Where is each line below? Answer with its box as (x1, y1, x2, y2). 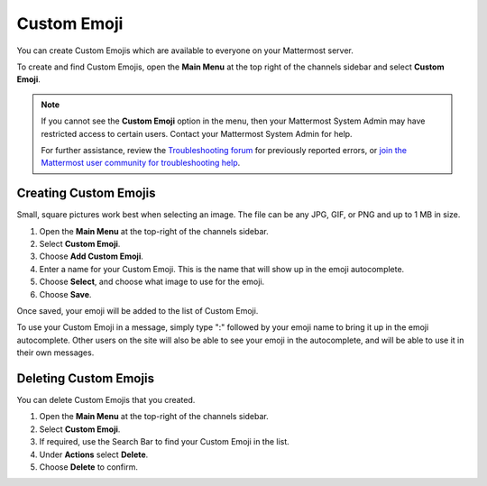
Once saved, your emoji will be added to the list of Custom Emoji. (16, 305, 259, 316)
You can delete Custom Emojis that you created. (16, 395, 196, 405)
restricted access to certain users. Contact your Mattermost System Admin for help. (41, 128, 353, 139)
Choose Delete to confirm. (39, 461, 139, 472)
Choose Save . (39, 289, 92, 299)
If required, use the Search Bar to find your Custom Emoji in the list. (39, 436, 290, 447)
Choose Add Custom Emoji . (39, 251, 143, 261)
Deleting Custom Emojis (16, 371, 155, 386)
